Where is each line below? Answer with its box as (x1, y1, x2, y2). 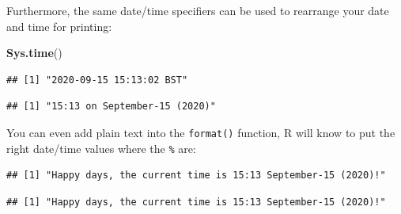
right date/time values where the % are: (6, 139, 196, 156)
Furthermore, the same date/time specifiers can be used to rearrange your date (6, 2, 389, 18)
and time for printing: (6, 17, 112, 34)
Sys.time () (6, 44, 62, 61)
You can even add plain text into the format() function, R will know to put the (6, 124, 395, 140)
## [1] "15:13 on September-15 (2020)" (6, 101, 216, 113)
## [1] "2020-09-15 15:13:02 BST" (6, 74, 188, 86)
